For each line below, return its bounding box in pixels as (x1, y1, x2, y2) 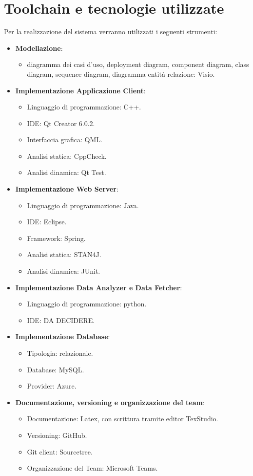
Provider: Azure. (27, 381, 77, 391)
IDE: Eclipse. (27, 216, 67, 227)
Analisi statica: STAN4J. (27, 249, 101, 260)
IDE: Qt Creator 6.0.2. (27, 118, 95, 128)
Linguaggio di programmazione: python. (27, 299, 147, 309)
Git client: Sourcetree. (27, 446, 93, 456)
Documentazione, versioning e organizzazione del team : (15, 397, 205, 407)
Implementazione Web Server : (15, 184, 118, 194)
